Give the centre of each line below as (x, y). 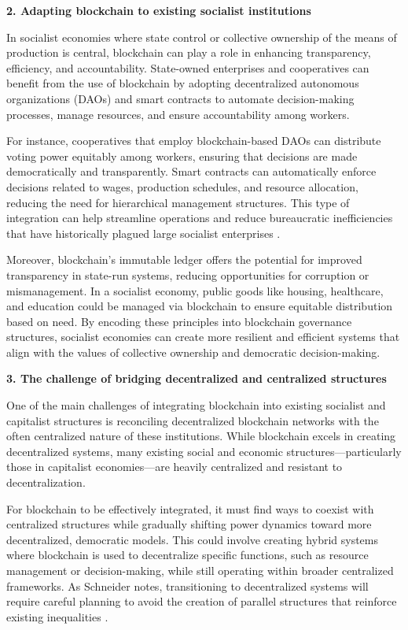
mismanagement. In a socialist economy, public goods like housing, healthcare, (195, 290)
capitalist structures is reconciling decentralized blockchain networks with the (193, 420)
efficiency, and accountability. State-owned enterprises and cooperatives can (188, 67)
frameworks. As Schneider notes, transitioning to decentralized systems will (187, 586)
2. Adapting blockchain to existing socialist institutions (159, 10)
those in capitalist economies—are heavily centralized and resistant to (175, 467)
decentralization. (46, 482)
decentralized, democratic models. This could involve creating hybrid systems (193, 539)
